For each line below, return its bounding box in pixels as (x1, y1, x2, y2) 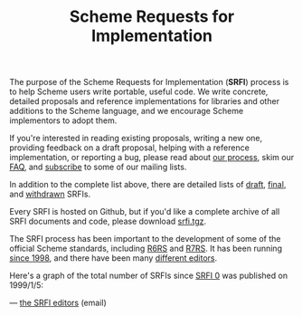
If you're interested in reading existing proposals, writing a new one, (9, 133, 263, 144)
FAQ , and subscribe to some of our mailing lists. (9, 161, 187, 173)
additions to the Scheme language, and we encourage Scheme (9, 106, 244, 117)
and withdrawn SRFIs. (9, 188, 91, 200)
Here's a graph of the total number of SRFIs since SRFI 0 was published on (9, 270, 288, 282)
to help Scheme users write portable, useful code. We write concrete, (9, 86, 269, 97)
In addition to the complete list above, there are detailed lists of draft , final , (9, 179, 287, 190)
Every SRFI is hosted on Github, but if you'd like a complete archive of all (9, 206, 280, 217)
